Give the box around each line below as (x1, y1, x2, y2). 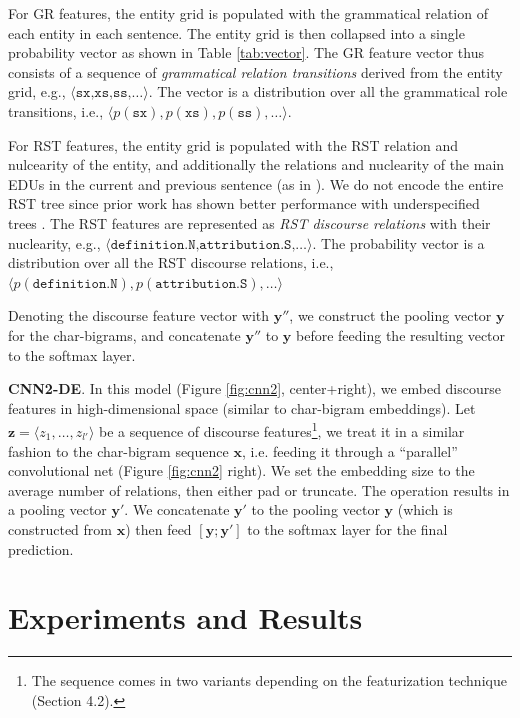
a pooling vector (8, 499, 107, 520)
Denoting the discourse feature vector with (8, 305, 270, 326)
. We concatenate (124, 499, 230, 520)
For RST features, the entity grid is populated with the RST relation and (8, 134, 459, 155)
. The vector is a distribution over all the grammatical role (148, 81, 508, 102)
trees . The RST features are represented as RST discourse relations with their (8, 212, 491, 233)
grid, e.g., (8, 81, 66, 102)
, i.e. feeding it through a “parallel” (241, 440, 458, 461)
